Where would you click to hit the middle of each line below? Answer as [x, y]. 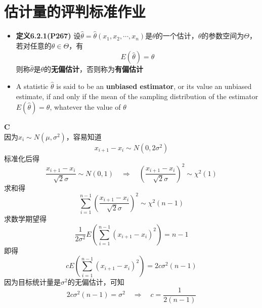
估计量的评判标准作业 [75, 11]
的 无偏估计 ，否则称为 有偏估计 [93, 69]
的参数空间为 [223, 36]
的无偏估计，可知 [96, 282]
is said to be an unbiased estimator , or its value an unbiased [154, 86]
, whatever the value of [85, 107]
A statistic [32, 86]
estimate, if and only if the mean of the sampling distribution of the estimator [137, 96]
